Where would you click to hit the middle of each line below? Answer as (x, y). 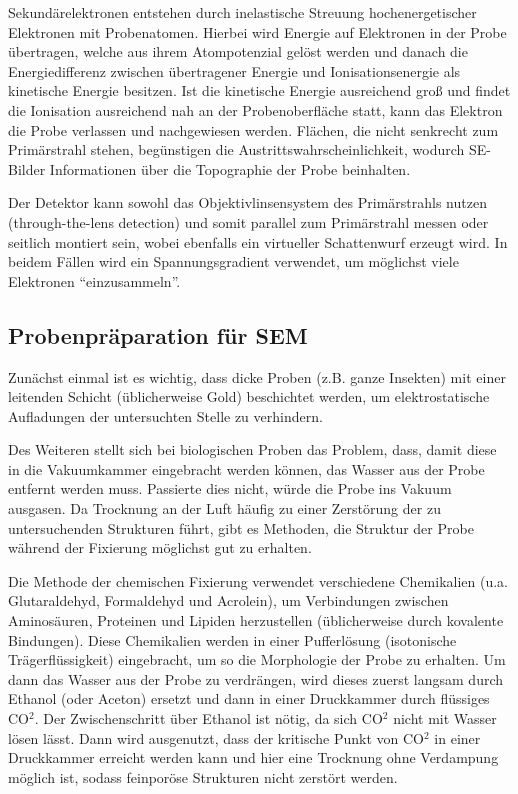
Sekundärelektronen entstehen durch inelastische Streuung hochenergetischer (242, 12)
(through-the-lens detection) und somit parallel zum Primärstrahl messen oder (248, 221)
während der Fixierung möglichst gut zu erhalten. (160, 547)
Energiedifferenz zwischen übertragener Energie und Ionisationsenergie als (234, 70)
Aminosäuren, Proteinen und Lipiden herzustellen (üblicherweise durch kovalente (256, 620)
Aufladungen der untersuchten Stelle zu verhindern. (165, 415)
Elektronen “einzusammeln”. (94, 280)
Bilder (27, 168)
